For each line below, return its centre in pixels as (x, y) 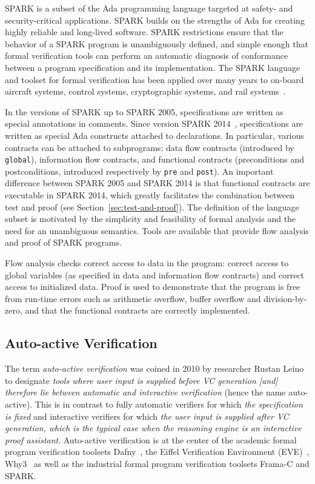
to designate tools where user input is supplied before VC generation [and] (141, 380)
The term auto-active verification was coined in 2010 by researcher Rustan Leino (154, 368)
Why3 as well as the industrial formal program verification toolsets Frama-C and (157, 463)
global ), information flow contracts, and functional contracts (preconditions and (155, 159)
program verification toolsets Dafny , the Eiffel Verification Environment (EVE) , (157, 452)
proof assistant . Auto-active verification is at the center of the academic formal (151, 439)
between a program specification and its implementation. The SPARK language (153, 67)
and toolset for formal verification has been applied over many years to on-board (154, 79)
